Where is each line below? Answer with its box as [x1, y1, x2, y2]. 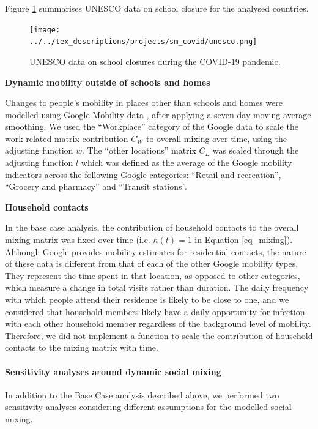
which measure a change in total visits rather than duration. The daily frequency [5, 281, 309, 294]
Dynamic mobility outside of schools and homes [5, 75, 210, 88]
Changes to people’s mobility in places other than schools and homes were [5, 96, 283, 109]
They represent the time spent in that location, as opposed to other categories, [5, 269, 300, 282]
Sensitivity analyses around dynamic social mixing [5, 365, 221, 378]
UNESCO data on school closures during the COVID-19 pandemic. [29, 54, 281, 67]
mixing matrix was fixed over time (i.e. [5, 233, 150, 246]
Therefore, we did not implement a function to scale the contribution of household [5, 329, 313, 341]
